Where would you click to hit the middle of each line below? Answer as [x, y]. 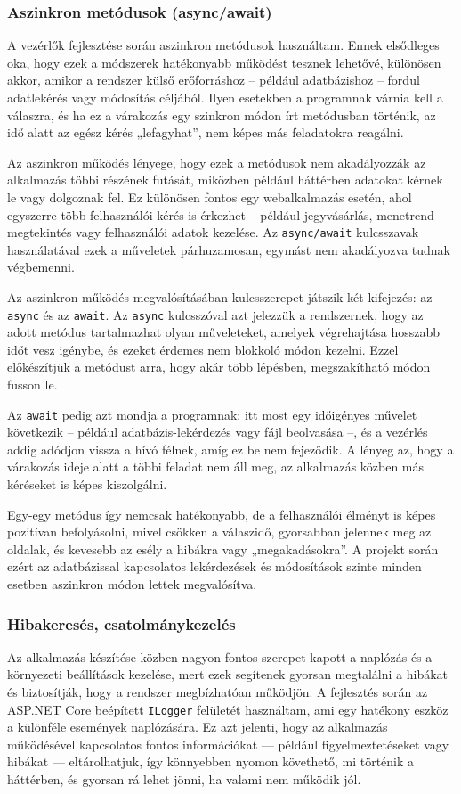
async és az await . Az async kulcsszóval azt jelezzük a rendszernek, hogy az [215, 314]
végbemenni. [41, 267]
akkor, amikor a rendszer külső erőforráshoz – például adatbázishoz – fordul [214, 80]
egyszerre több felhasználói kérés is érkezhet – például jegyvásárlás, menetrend [221, 214]
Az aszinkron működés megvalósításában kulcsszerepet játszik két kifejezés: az [220, 297]
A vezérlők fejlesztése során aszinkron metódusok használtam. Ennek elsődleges [223, 45]
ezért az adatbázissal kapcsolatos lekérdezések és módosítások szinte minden [214, 566]
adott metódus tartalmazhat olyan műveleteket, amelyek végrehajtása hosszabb [224, 332]
